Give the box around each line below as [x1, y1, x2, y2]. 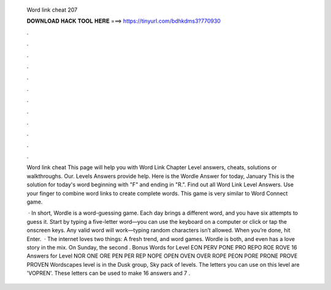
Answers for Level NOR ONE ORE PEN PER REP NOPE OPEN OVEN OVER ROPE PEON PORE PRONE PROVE [26, 252, 298, 260]
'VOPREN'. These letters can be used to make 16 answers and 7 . [26, 270, 191, 277]
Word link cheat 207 [26, 6, 78, 13]
